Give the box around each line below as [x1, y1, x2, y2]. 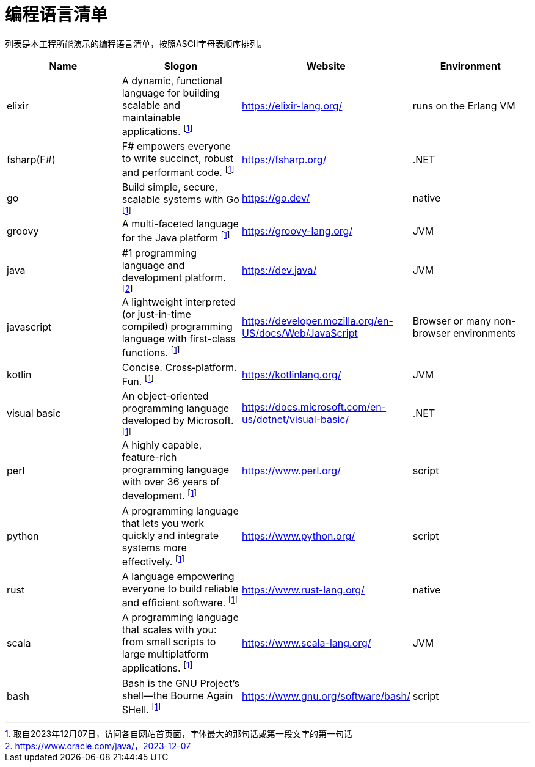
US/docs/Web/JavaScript [241, 327, 358, 340]
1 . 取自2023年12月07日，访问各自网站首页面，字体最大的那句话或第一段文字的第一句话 [5, 728, 352, 739]
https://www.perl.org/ [241, 464, 341, 477]
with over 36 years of [122, 475, 220, 488]
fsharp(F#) [7, 153, 56, 166]
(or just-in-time [122, 307, 191, 320]
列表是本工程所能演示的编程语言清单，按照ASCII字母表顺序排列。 [5, 38, 267, 49]
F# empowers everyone [122, 140, 231, 153]
